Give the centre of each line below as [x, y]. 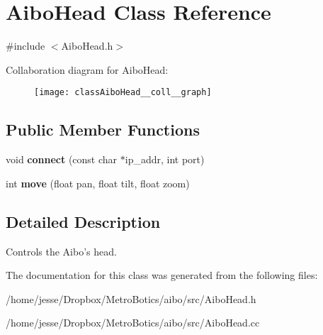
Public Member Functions [103, 130]
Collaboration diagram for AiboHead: [87, 69]
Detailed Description [83, 221]
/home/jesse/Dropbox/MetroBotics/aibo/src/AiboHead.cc [133, 323]
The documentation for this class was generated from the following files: [162, 275]
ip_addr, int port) [165, 159]
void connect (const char [62, 159]
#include [25, 46]
